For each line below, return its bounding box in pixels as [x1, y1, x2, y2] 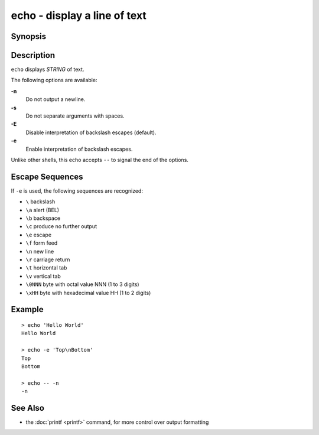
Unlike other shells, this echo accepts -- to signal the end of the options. [11, 156, 189, 163]
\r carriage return [25, 256, 70, 263]
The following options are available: [11, 77, 97, 84]
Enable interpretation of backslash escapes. [25, 145, 133, 152]
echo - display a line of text [11, 9, 147, 22]
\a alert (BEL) [25, 206, 59, 213]
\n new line [25, 248, 54, 255]
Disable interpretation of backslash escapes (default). [25, 129, 157, 136]
